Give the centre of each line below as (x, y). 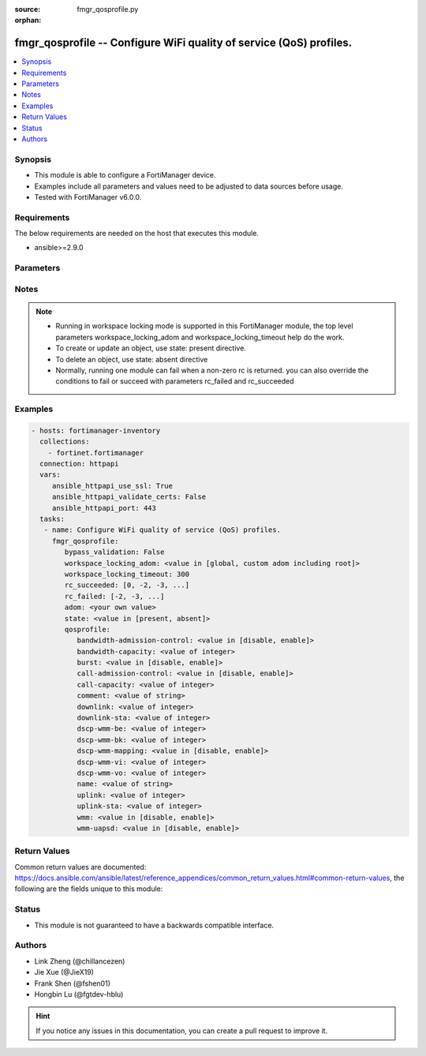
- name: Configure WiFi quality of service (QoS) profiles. (163, 530)
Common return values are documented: (80, 867)
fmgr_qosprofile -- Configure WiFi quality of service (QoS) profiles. (183, 43)
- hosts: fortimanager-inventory (96, 431)
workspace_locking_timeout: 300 (127, 574)
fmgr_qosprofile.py (108, 9)
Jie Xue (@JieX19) (64, 972)
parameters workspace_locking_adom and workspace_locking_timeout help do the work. (200, 337)
